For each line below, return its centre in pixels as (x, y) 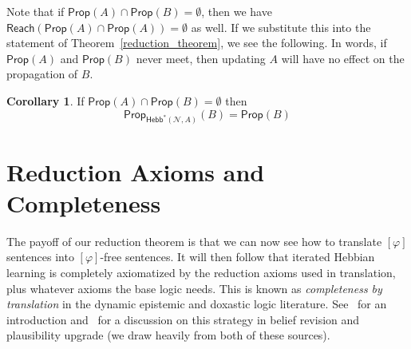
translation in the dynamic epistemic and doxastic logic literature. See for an (197, 304)
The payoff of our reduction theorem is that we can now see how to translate (194, 241)
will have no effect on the (343, 58)
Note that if (36, 11)
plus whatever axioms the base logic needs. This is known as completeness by (194, 288)
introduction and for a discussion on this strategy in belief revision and (183, 319)
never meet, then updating (201, 58)
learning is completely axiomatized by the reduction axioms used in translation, (201, 272)
